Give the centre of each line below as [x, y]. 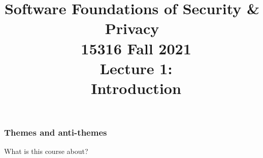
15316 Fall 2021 [136, 48]
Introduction [136, 88]
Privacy [132, 28]
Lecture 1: [136, 68]
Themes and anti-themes [56, 132]
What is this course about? [46, 151]
